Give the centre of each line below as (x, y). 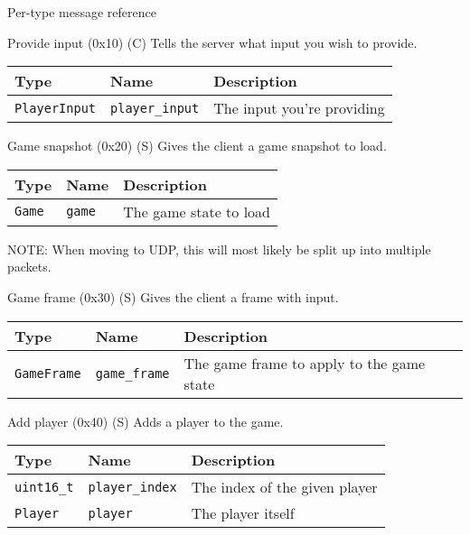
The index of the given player (284, 487)
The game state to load (197, 211)
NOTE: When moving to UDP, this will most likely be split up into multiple (219, 249)
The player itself (243, 513)
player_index (132, 487)
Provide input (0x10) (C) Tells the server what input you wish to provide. (212, 42)
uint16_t (44, 487)
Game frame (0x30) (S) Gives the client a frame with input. (173, 296)
